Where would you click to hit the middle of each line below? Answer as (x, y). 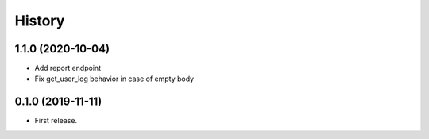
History (40, 21)
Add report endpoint (68, 68)
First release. (56, 121)
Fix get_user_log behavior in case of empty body (114, 79)
